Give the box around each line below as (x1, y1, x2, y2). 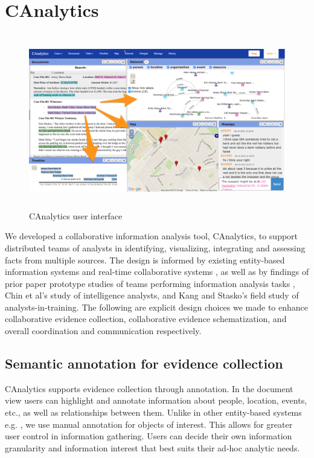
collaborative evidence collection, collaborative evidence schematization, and (5, 312, 287, 325)
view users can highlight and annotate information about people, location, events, (5, 394, 307, 407)
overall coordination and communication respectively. (5, 324, 202, 337)
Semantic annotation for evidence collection (5, 354, 283, 373)
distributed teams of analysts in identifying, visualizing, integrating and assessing (5, 241, 306, 254)
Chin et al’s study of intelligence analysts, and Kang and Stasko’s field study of (5, 289, 299, 302)
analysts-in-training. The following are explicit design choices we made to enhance (5, 300, 309, 313)
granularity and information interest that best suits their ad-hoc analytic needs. (5, 441, 300, 454)
